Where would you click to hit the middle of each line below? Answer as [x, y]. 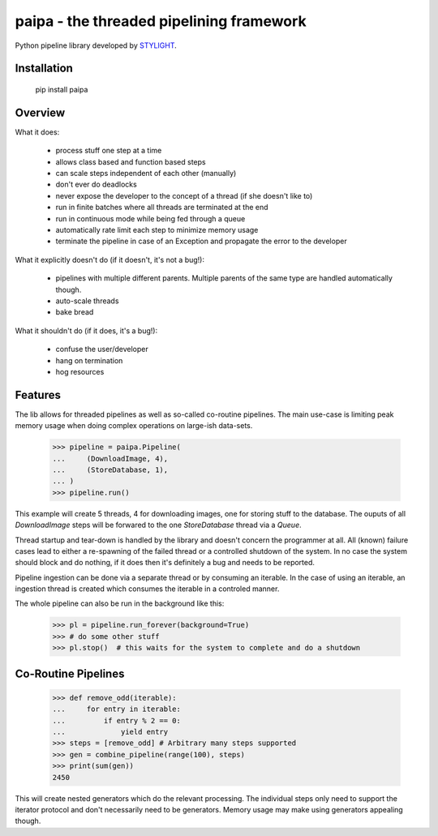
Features [38, 394]
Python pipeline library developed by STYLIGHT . [96, 45]
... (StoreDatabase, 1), [110, 469]
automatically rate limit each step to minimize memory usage [157, 229]
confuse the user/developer [102, 349]
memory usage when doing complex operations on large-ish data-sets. [134, 426]
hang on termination [89, 360]
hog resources [80, 371]
